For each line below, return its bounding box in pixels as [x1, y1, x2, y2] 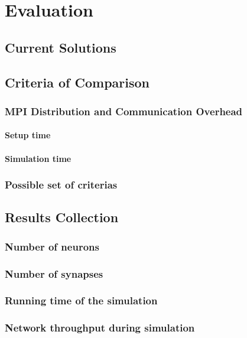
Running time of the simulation [5, 293, 158, 308]
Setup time [5, 129, 51, 141]
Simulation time [5, 152, 71, 164]
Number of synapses [5, 266, 103, 281]
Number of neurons [5, 239, 99, 253]
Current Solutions [5, 38, 116, 56]
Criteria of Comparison [5, 73, 149, 91]
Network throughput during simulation [5, 320, 195, 335]
